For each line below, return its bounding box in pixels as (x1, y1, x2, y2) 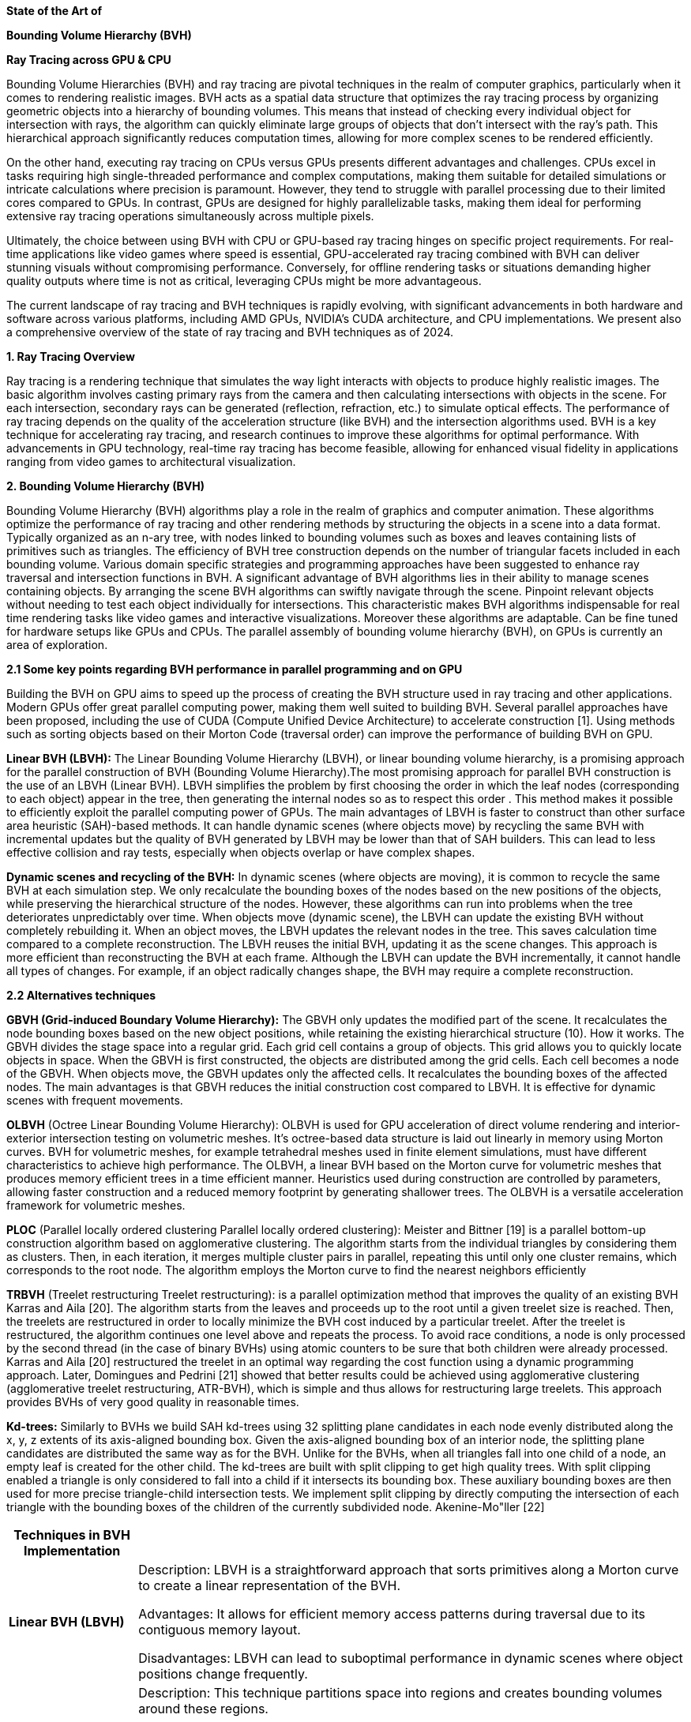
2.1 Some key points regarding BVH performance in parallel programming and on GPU (6, 662, 463, 676)
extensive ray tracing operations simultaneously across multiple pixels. (6, 209, 374, 223)
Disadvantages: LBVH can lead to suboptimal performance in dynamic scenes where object (138, 1650, 683, 1666)
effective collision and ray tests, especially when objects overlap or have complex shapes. (6, 846, 475, 859)
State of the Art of (6, 4, 103, 17)
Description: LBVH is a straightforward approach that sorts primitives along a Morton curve (138, 1562, 679, 1578)
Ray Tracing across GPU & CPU (6, 53, 171, 66)
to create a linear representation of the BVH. (138, 1578, 401, 1593)
